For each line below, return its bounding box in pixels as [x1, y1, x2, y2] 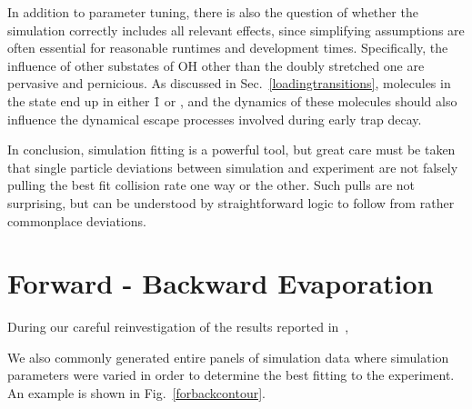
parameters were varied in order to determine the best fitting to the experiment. [7, 365, 455, 384]
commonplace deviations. [7, 211, 146, 230]
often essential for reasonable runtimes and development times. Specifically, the [7, 38, 448, 57]
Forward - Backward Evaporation [7, 264, 434, 302]
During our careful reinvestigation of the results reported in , [7, 317, 349, 336]
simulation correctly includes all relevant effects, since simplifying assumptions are [7, 20, 465, 39]
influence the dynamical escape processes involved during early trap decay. [7, 109, 422, 128]
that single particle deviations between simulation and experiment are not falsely [7, 157, 458, 176]
